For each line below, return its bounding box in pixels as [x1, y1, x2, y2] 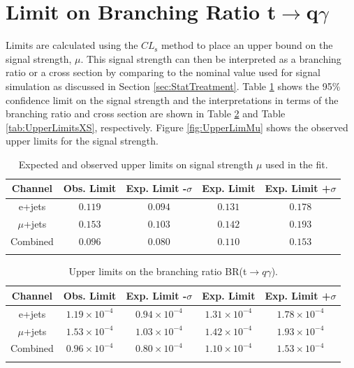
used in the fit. [265, 156, 328, 171]
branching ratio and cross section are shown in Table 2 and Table [6, 106, 286, 121]
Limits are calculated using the [6, 38, 138, 52]
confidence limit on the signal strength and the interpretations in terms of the [6, 92, 339, 107]
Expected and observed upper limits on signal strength [18, 156, 253, 171]
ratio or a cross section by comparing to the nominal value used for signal [6, 65, 320, 80]
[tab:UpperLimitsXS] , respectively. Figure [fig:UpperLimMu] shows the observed [6, 119, 348, 134]
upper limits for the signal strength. [6, 133, 158, 148]
